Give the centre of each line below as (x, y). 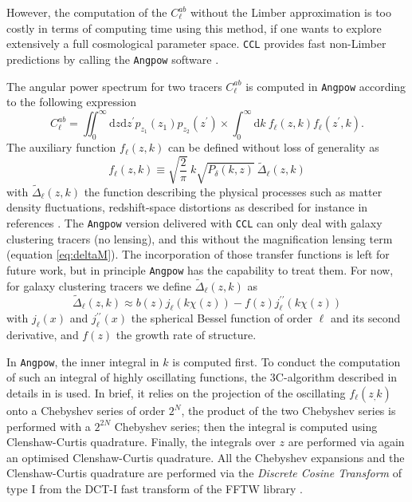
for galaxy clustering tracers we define (99, 285)
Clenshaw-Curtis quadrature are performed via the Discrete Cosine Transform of (204, 473)
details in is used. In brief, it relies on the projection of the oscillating (176, 393)
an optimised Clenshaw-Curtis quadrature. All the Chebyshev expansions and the (206, 457)
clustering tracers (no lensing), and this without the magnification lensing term (200, 238)
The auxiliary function (61, 147)
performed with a (49, 426)
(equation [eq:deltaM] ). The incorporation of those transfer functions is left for (198, 254)
